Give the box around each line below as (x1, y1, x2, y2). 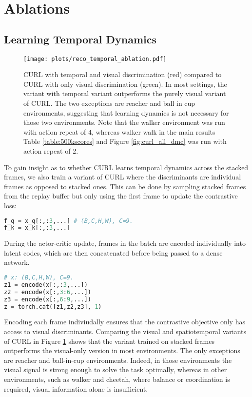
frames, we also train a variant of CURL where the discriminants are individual (4, 172, 241, 182)
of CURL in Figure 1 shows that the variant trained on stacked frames (4, 336, 214, 346)
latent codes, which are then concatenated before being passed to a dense (4, 247, 223, 258)
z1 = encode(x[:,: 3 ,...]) (4, 281, 88, 288)
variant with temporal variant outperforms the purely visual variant (23, 88, 226, 99)
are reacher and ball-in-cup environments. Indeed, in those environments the (4, 355, 232, 365)
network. (4, 257, 30, 267)
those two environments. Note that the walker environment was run (23, 117, 225, 127)
